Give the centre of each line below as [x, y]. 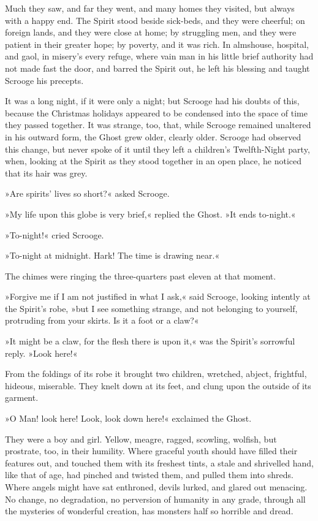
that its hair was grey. [46, 173]
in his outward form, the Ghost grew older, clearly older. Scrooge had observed [153, 136]
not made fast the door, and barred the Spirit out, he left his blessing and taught [157, 68]
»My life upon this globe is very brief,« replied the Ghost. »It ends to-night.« [150, 214]
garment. [22, 397]
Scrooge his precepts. [44, 80]
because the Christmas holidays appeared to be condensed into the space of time [157, 112]
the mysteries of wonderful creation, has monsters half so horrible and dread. [149, 511]
